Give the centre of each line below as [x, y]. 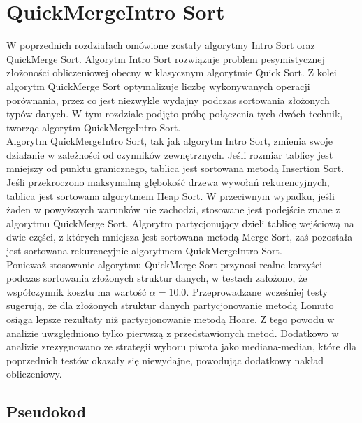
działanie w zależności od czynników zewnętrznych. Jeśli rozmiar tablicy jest [170, 154]
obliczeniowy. [34, 374]
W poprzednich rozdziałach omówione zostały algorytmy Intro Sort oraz [161, 45]
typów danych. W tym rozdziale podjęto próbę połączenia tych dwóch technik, [175, 114]
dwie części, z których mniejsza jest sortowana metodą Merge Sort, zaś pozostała [180, 237]
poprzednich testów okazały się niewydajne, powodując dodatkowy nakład [165, 360]
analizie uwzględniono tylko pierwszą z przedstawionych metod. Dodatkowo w [173, 332]
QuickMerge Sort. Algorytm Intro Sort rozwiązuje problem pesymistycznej [166, 58]
